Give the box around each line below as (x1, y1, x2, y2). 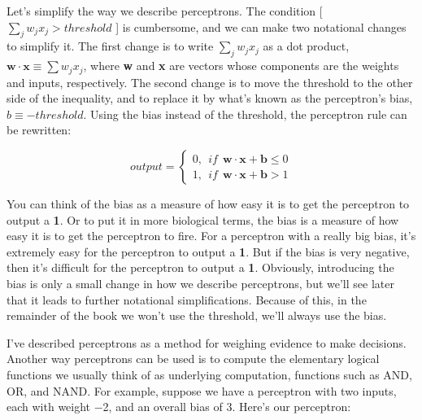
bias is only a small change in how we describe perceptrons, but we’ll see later (7, 274, 394, 291)
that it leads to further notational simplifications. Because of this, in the (7, 291, 367, 308)
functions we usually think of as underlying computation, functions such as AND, (7, 365, 412, 383)
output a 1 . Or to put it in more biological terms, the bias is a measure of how (7, 211, 399, 228)
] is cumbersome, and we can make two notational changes (115, 18, 407, 35)
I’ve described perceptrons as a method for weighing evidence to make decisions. (7, 334, 407, 351)
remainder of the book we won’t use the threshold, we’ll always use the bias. (7, 307, 387, 324)
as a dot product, (263, 37, 350, 55)
